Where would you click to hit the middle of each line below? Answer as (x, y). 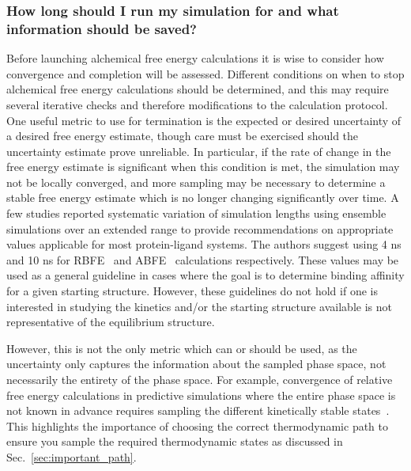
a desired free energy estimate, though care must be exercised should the (183, 136)
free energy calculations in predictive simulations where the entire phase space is (201, 395)
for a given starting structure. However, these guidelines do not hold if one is (192, 291)
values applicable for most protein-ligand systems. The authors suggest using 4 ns (204, 244)
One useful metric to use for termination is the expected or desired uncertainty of (204, 120)
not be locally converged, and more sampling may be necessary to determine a (196, 182)
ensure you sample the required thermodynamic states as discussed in (175, 441)
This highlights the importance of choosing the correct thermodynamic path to (198, 425)
